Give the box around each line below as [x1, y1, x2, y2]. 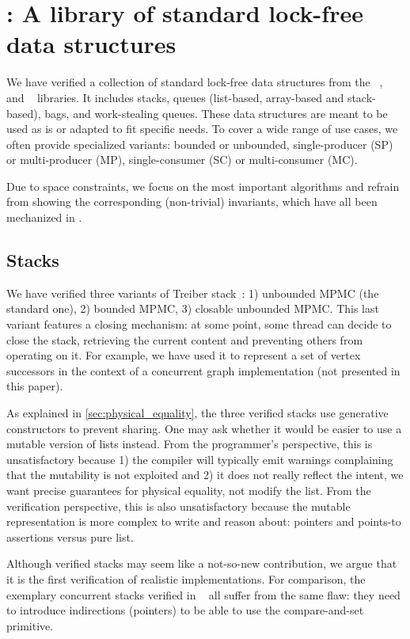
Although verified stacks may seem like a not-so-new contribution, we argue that [6, 555, 397, 572]
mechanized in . [6, 209, 82, 226]
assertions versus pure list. [6, 528, 134, 545]
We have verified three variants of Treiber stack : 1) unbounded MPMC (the [6, 284, 379, 301]
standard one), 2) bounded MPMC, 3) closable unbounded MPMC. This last [6, 300, 379, 317]
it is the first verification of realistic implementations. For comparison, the [6, 570, 366, 587]
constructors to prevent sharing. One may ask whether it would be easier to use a [6, 420, 402, 436]
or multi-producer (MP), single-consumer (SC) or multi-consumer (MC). [6, 151, 358, 168]
